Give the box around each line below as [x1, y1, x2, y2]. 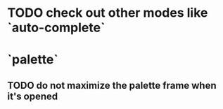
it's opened [7, 90, 58, 102]
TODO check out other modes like [7, 5, 208, 21]
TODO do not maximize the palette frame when [7, 79, 217, 92]
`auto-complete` [7, 20, 106, 36]
